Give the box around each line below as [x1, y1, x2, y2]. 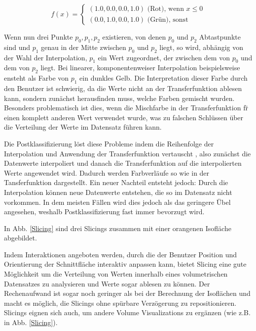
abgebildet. [4, 233, 37, 243]
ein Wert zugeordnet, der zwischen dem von [98, 52, 230, 62]
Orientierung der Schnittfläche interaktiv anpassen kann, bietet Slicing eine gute [4, 259, 247, 269]
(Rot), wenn [147, 5, 184, 13]
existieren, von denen [102, 32, 166, 42]
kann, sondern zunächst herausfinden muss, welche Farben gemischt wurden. [4, 93, 235, 103]
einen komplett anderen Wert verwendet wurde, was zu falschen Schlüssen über [4, 112, 244, 122]
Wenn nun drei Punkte [4, 32, 73, 42]
